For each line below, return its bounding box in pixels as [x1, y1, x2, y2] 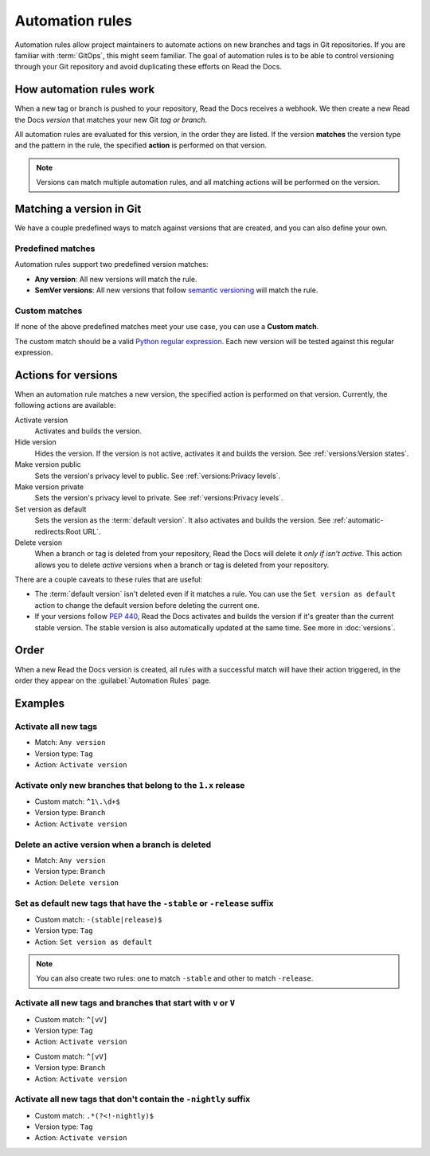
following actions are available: [14, 401, 116, 410]
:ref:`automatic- [331, 515, 384, 525]
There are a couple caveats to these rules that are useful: [14, 574, 203, 585]
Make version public [14, 460, 81, 469]
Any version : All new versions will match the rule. [34, 274, 197, 284]
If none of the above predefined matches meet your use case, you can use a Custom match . [14, 322, 319, 331]
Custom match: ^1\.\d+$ [34, 797, 121, 806]
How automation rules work [14, 83, 155, 96]
